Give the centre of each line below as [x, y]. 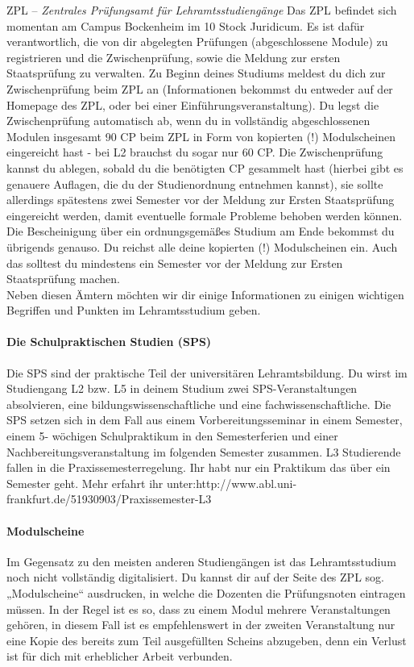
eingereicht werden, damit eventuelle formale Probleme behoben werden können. [205, 215]
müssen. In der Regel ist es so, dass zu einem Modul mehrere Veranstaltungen [199, 609]
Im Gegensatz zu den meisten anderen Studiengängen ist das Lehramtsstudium [201, 561]
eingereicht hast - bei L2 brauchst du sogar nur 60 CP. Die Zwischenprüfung [195, 152]
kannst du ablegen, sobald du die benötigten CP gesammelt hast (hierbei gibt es [205, 167]
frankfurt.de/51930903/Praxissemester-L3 [109, 499]
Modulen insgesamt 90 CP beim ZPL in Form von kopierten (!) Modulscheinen [201, 136]
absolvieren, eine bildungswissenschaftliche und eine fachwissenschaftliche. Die [199, 404]
